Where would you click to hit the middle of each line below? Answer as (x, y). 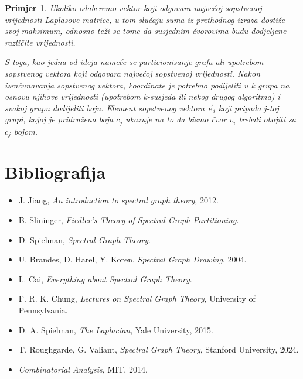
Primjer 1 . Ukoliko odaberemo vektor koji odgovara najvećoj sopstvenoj (133, 8)
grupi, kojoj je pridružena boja (59, 119)
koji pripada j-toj (248, 107)
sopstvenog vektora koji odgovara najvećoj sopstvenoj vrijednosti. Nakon (133, 73)
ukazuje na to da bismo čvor (176, 119)
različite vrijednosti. (40, 42)
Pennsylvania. (43, 310)
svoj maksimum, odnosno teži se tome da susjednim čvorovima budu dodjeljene (146, 31)
